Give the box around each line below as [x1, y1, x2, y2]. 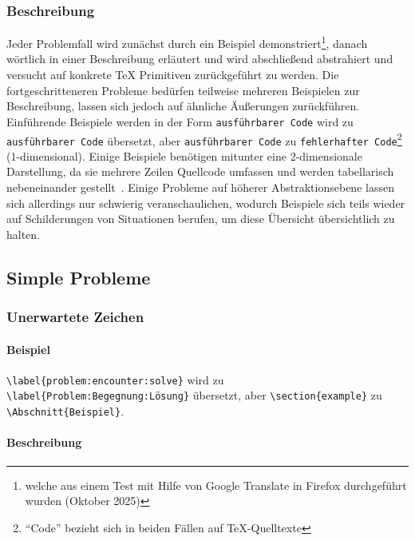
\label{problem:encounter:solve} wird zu [6, 371, 224, 388]
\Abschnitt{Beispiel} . [6, 403, 125, 420]
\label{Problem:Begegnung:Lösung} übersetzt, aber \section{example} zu [6, 387, 382, 404]
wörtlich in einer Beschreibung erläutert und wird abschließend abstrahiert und [6, 50, 393, 67]
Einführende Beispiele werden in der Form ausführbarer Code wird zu [6, 113, 354, 129]
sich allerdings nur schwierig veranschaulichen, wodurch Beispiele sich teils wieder [6, 194, 405, 211]
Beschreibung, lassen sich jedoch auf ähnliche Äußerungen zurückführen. [6, 97, 360, 114]
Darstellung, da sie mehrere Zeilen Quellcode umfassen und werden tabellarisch [6, 163, 394, 180]
